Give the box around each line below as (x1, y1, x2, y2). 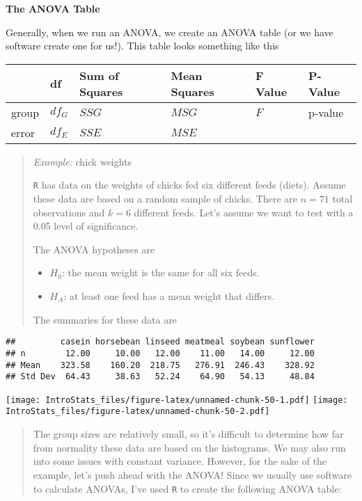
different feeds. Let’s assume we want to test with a (134, 205, 354, 219)
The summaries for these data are (33, 312, 177, 326)
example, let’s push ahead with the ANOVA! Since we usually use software (33, 467, 352, 482)
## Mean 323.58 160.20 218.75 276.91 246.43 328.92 (6, 360, 315, 370)
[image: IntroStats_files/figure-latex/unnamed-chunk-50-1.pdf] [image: (6, 395, 348, 405)
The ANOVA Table (6, 1, 100, 15)
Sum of (79, 67, 119, 83)
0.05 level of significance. (33, 218, 139, 233)
